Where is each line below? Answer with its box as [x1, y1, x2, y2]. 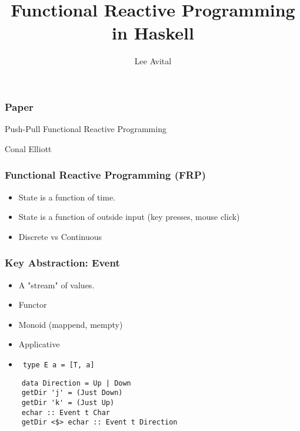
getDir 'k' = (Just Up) [21, 398, 115, 407]
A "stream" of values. [18, 278, 95, 291]
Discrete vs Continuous [18, 230, 102, 242]
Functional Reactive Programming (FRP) [5, 167, 206, 182]
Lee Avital [134, 55, 172, 67]
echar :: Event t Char [21, 408, 110, 417]
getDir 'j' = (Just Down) [21, 389, 123, 397]
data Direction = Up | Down [21, 379, 131, 387]
